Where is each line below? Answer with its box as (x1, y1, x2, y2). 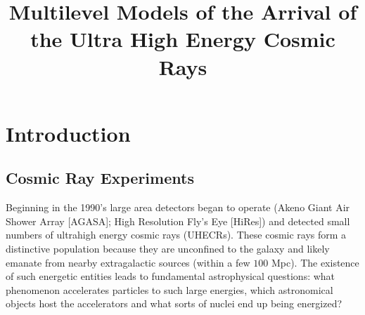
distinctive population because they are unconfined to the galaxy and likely (6, 241, 330, 255)
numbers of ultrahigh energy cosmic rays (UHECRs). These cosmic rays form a (6, 227, 347, 242)
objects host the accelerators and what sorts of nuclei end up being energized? (6, 296, 342, 311)
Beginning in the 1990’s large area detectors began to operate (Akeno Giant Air (6, 200, 350, 215)
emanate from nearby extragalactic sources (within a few (6, 255, 250, 269)
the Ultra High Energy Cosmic (30, 25, 335, 53)
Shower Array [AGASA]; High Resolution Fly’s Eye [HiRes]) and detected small (6, 213, 350, 228)
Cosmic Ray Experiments (6, 167, 194, 189)
